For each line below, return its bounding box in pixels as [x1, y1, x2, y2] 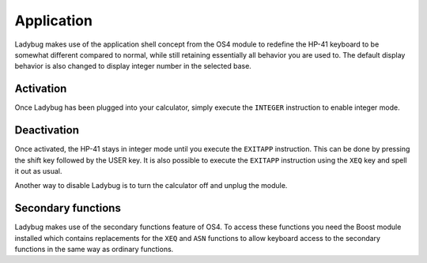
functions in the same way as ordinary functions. [14, 245, 174, 254]
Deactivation [14, 123, 79, 137]
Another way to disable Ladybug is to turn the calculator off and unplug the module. [14, 181, 288, 190]
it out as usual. [14, 166, 62, 175]
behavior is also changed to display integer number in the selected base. [14, 62, 252, 71]
